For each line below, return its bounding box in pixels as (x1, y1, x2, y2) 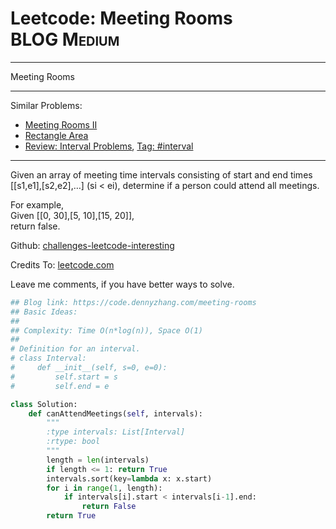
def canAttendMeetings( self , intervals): (28, 408, 203, 419)
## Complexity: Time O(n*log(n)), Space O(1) (10, 325, 203, 336)
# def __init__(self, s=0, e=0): (10, 363, 168, 373)
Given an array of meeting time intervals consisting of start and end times (10, 168, 313, 181)
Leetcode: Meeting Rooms (10, 7, 233, 30)
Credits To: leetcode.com (10, 258, 115, 271)
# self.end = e (10, 381, 110, 391)
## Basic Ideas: (10, 307, 78, 317)
